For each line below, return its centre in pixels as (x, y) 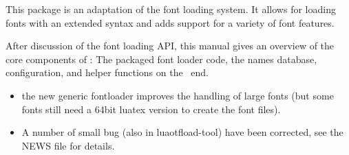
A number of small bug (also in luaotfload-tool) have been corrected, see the (182, 132)
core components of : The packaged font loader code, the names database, (161, 59)
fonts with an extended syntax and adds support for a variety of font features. (170, 22)
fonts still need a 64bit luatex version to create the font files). (151, 109)
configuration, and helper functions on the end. (107, 72)
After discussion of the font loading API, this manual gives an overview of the (170, 46)
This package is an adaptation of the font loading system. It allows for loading (171, 9)
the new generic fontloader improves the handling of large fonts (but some (178, 95)
